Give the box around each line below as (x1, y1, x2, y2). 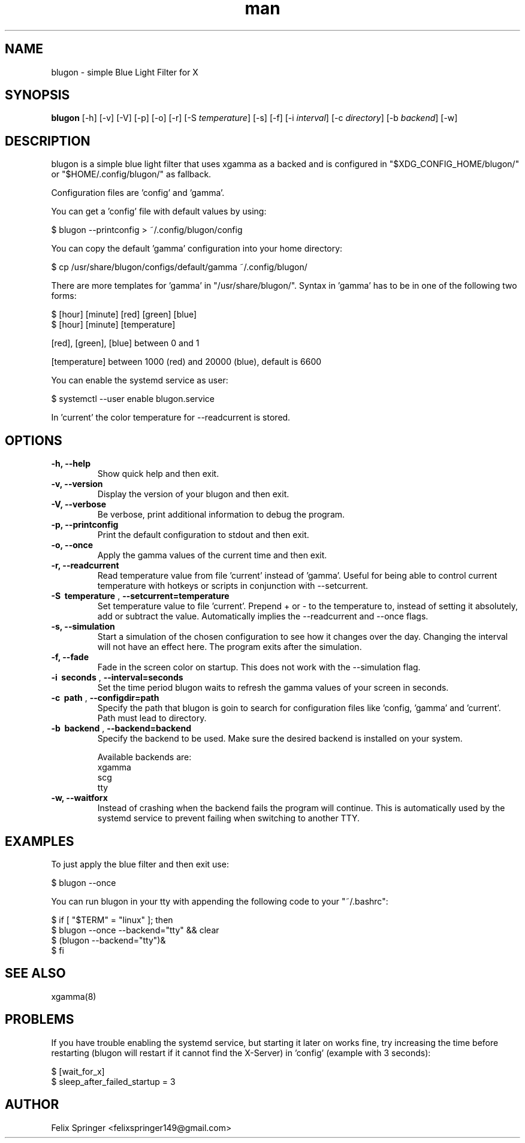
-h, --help (51, 458, 90, 469)
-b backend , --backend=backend (51, 723, 191, 734)
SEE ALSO (5, 966, 66, 981)
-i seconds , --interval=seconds (51, 672, 183, 683)
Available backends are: (97, 752, 192, 763)
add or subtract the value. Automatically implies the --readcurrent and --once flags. (97, 611, 429, 622)
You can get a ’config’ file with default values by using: (51, 206, 267, 217)
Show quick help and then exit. (97, 468, 219, 479)
